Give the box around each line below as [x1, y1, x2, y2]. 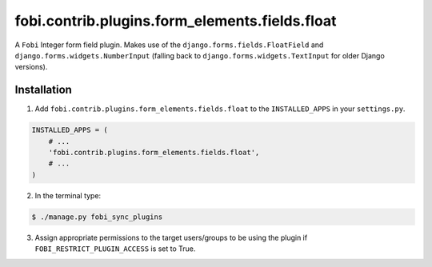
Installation [14, 83, 72, 97]
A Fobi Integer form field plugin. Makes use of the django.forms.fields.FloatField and [14, 40, 324, 50]
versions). [14, 62, 48, 72]
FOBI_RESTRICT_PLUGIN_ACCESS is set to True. [34, 244, 196, 253]
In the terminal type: [34, 190, 102, 200]
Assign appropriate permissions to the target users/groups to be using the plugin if [34, 233, 308, 242]
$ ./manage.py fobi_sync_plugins [31, 212, 163, 221]
